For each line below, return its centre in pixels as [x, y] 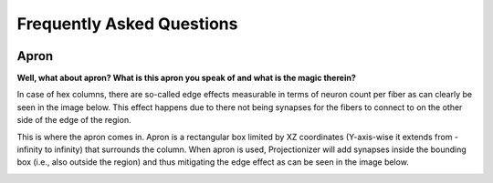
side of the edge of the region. [74, 120]
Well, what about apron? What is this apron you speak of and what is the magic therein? [186, 78]
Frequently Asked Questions [127, 24]
